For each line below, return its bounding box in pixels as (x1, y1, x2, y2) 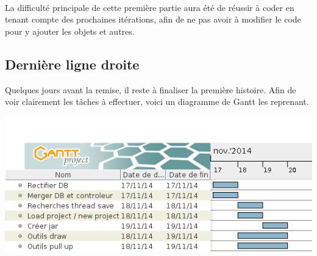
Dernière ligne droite (5, 54, 140, 73)
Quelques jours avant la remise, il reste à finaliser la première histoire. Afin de (5, 83, 296, 96)
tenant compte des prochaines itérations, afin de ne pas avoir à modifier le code (5, 13, 301, 26)
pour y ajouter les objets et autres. (5, 24, 135, 37)
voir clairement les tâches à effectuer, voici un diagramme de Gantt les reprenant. (5, 95, 309, 108)
